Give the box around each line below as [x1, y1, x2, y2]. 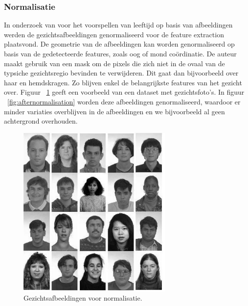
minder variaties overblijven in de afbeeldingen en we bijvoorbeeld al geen [4, 106, 225, 116]
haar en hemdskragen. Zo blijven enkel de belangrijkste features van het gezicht [4, 77, 242, 87]
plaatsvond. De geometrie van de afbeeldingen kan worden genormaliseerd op [4, 39, 235, 49]
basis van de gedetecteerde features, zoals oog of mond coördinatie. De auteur [4, 49, 237, 58]
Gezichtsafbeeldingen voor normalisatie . [23, 293, 142, 303]
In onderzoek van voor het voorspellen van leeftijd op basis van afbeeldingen [4, 20, 233, 30]
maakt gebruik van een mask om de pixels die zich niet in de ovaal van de [4, 58, 225, 68]
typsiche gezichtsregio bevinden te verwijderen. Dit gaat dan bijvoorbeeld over [4, 68, 239, 78]
